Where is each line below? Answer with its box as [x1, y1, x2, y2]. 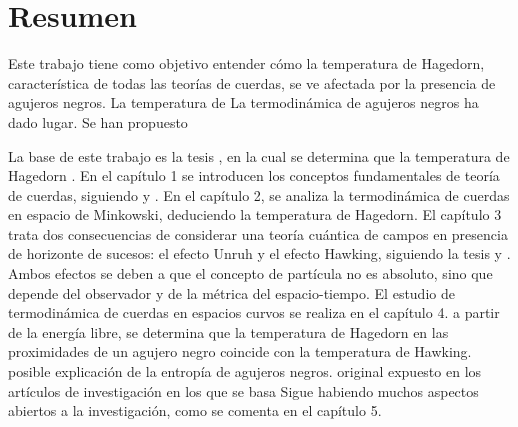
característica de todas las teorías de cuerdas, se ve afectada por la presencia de [8, 72, 496, 93]
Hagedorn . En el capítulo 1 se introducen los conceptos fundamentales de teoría [8, 165, 500, 186]
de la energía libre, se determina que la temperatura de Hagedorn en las [8, 321, 449, 342]
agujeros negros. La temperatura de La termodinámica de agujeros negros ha [8, 92, 479, 113]
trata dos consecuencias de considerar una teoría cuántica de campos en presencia [8, 223, 508, 244]
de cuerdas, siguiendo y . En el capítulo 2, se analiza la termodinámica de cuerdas [8, 184, 510, 205]
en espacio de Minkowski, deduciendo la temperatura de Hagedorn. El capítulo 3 [8, 204, 502, 225]
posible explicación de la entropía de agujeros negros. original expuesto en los [8, 361, 482, 382]
